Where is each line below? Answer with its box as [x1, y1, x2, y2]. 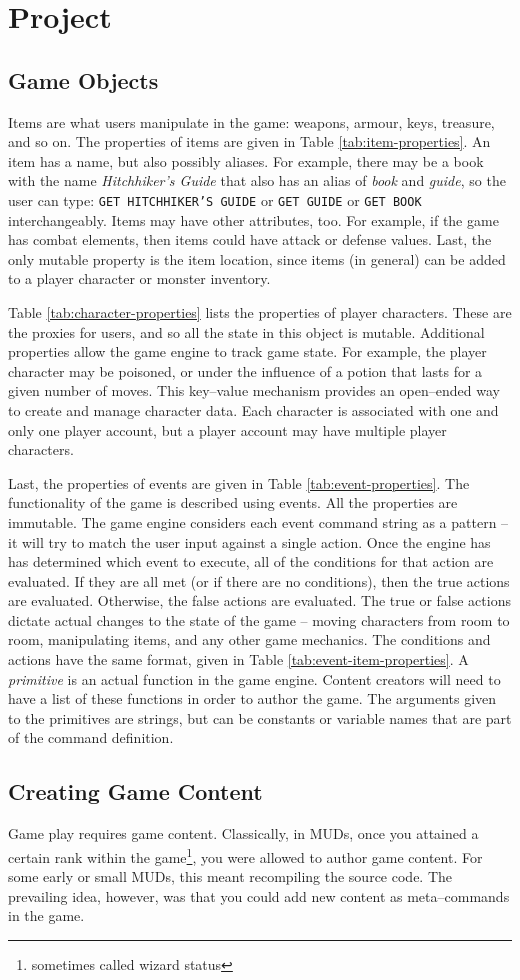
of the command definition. [8, 727, 174, 748]
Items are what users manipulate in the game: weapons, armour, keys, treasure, [8, 111, 495, 132]
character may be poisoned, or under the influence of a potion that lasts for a [8, 360, 483, 381]
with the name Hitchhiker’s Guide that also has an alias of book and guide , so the [8, 170, 506, 191]
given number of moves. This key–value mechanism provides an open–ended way [8, 380, 500, 401]
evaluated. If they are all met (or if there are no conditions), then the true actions [8, 570, 510, 591]
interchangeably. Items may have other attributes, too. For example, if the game [8, 209, 499, 230]
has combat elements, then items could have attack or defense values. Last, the [8, 229, 492, 250]
